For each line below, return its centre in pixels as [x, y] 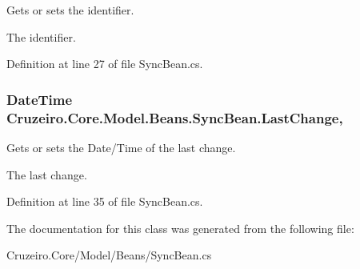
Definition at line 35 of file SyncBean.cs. [105, 201]
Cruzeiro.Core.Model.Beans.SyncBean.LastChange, [175, 117]
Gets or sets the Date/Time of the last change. [121, 147]
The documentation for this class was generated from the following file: [180, 228]
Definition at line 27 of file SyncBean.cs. [105, 64]
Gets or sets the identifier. [70, 10]
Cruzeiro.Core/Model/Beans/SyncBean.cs [109, 255]
